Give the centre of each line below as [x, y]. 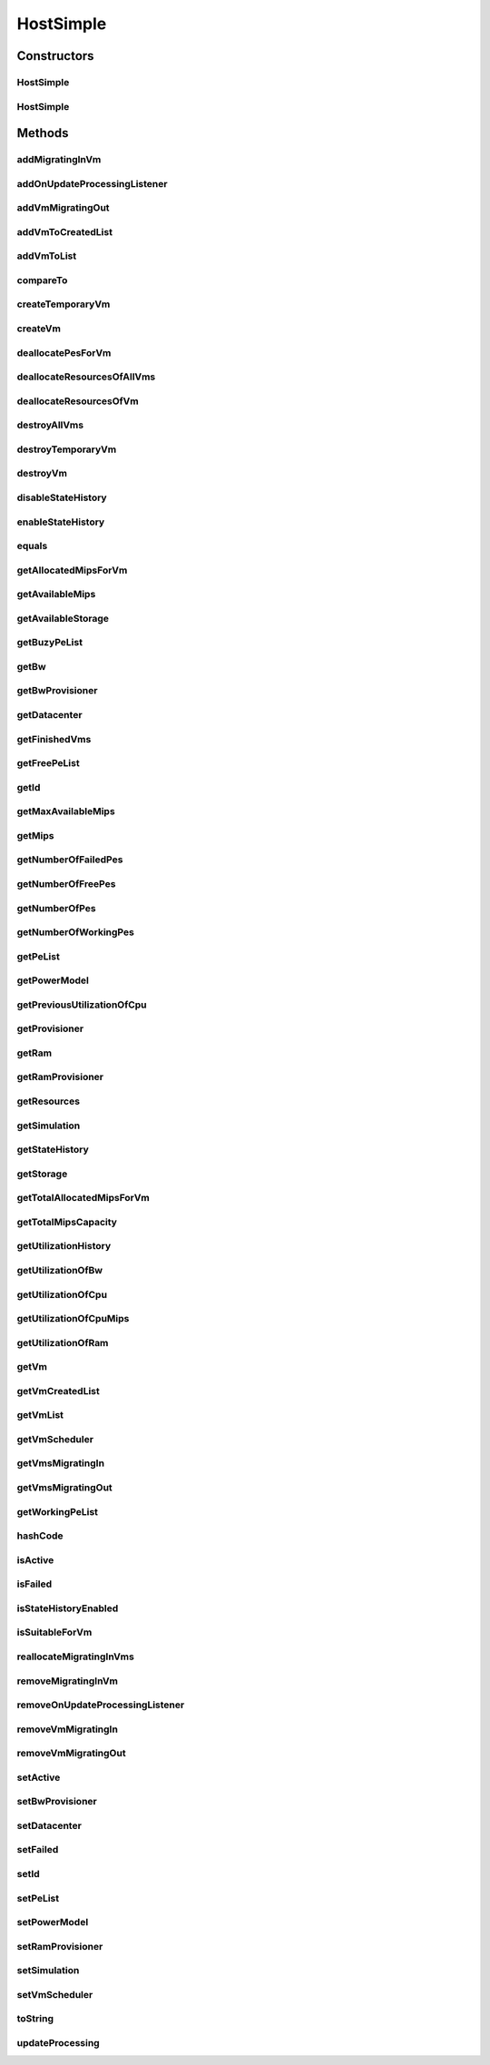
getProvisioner [50, 1028]
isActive [35, 1559]
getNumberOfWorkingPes [76, 932]
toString [35, 2019]
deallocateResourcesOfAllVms [86, 377]
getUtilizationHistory [64, 1246]
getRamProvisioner [60, 1077]
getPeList [39, 956]
